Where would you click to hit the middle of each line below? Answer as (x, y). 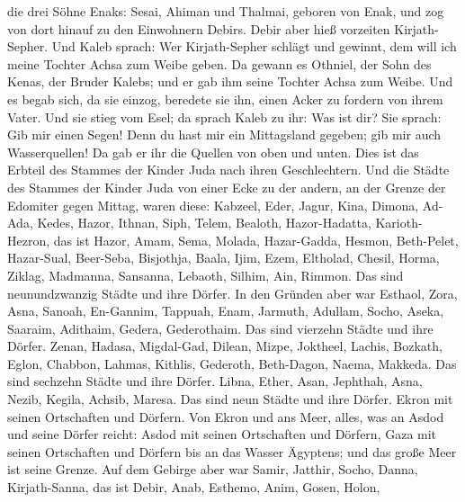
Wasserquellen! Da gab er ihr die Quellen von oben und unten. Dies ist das (213, 152)
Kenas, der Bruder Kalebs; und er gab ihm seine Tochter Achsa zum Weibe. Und (230, 81)
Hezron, (29, 240)
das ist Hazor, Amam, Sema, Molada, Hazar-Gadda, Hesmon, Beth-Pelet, (256, 240)
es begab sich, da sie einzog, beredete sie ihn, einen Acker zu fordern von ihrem (225, 99)
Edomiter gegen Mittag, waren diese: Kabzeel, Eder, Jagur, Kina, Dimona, (213, 205)
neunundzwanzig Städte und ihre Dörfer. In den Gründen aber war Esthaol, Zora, (232, 293)
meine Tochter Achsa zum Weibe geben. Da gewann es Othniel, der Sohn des (219, 63)
